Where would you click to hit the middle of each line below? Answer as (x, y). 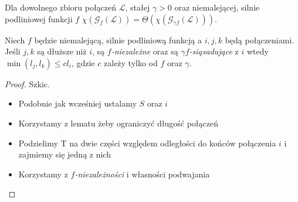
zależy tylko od (131, 62)
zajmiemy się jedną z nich (65, 154)
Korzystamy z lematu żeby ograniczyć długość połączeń (118, 123)
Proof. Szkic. (27, 83)
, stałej (138, 7)
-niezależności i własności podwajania (142, 174)
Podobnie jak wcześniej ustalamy (77, 103)
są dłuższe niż (62, 51)
